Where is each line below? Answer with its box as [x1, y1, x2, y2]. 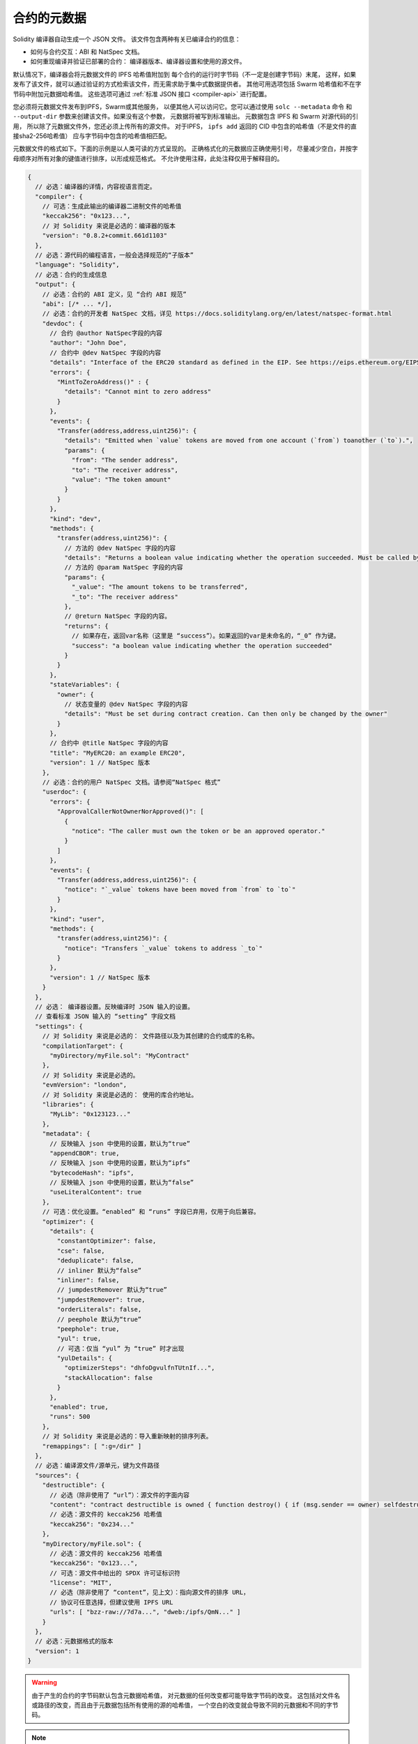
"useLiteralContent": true [49, 1188, 142, 1196]
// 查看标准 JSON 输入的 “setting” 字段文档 [35, 1012, 176, 1021]
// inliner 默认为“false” [56, 1266, 142, 1275]
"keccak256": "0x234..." [49, 1520, 135, 1528]
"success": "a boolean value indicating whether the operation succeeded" [71, 642, 333, 649]
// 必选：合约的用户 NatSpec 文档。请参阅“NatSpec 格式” [42, 779, 221, 786]
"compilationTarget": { [42, 1042, 123, 1050]
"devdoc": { [42, 320, 84, 327]
